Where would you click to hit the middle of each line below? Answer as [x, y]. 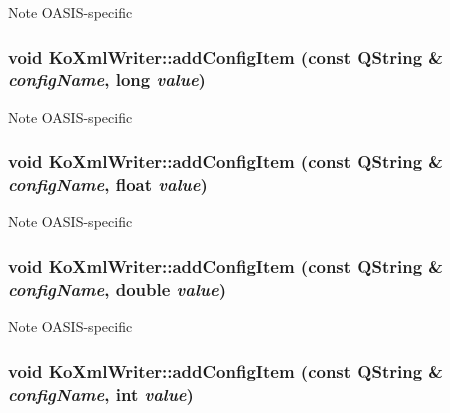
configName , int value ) [101, 393]
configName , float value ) [108, 184]
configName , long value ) [107, 79]
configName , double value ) [117, 288]
